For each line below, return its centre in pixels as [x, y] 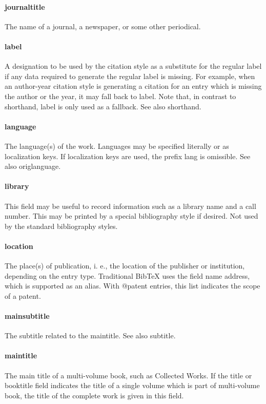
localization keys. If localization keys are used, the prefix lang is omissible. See [128, 156]
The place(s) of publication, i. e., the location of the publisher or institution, [125, 266]
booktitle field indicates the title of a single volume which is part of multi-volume [132, 385]
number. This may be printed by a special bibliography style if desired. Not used [131, 216]
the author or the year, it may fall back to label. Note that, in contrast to [120, 96]
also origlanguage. [33, 166]
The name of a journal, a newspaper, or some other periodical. [103, 26]
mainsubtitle [27, 316]
